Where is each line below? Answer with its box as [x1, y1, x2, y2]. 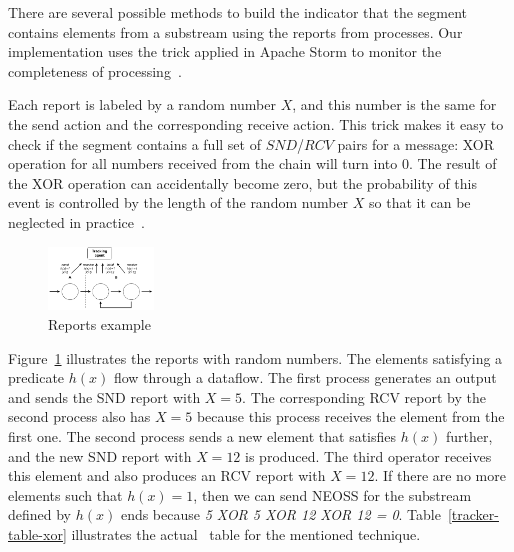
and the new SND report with [8, 445, 192, 466]
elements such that [8, 484, 123, 505]
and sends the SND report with [8, 386, 201, 407]
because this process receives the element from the [196, 406, 505, 427]
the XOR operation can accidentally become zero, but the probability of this [8, 172, 478, 193]
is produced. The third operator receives [245, 445, 492, 466]
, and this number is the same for [292, 94, 497, 115]
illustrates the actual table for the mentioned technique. [71, 523, 421, 544]
